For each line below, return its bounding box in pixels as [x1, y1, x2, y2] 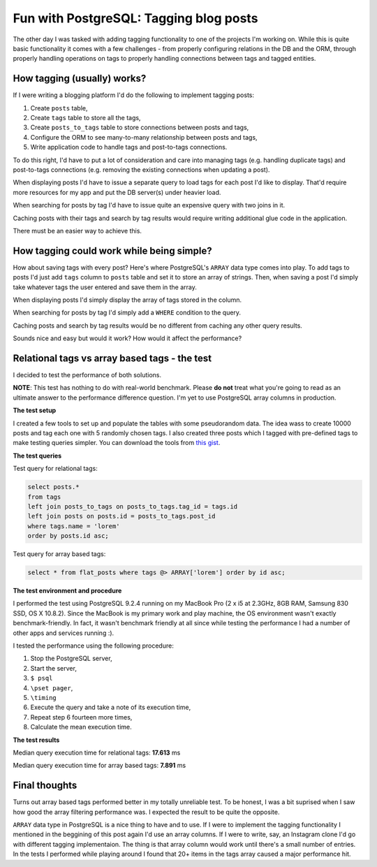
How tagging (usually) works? [13, 73, 147, 85]
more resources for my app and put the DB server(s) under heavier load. [13, 188, 221, 196]
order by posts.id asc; [27, 532, 110, 540]
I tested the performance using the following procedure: [13, 641, 174, 650]
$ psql [30, 674, 53, 683]
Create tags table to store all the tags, [30, 114, 141, 122]
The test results [13, 736, 60, 744]
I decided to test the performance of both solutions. [13, 371, 162, 379]
